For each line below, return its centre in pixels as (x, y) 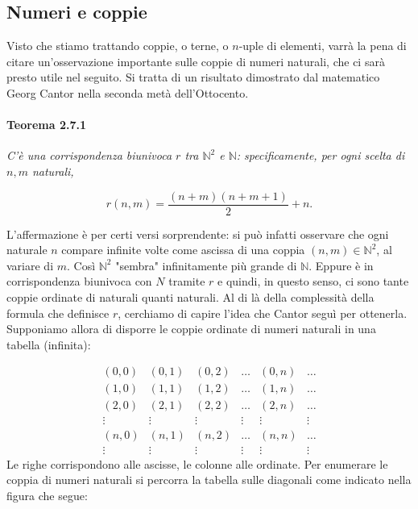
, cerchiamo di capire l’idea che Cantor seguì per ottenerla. (263, 313)
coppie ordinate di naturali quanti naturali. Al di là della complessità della (190, 297)
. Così (81, 265)
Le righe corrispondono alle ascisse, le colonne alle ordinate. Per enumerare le (197, 463)
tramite (187, 281)
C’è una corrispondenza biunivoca (89, 155)
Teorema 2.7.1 (46, 125)
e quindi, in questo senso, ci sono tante (313, 281)
